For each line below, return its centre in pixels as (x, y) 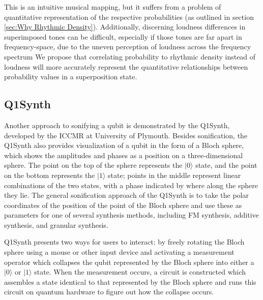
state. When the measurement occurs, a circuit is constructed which (140, 272)
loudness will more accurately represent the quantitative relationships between (126, 66)
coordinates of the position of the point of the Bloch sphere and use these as (123, 205)
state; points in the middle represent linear (174, 175)
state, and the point (226, 165)
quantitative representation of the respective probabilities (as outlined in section (129, 17)
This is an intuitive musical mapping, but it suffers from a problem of (113, 7)
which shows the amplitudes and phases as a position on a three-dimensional (124, 155)
